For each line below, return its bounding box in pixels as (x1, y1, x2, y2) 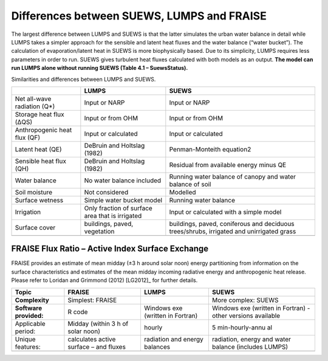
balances (143, 342, 170, 351)
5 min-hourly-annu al (211, 323, 273, 331)
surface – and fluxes (67, 342, 126, 351)
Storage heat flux (15, 110, 64, 119)
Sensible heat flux (15, 157, 67, 165)
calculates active (67, 335, 116, 343)
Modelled (169, 188, 196, 196)
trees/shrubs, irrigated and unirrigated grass (169, 227, 296, 235)
